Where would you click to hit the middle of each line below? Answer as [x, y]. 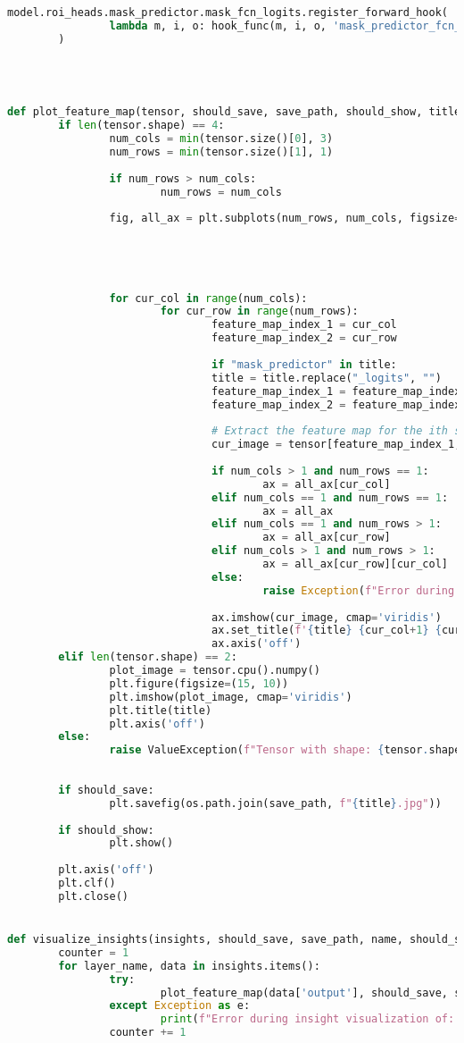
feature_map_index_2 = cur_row [304, 338]
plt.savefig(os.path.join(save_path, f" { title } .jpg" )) [275, 803]
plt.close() [94, 896]
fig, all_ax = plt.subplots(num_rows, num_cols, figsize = [285, 219]
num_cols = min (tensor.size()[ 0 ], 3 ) [221, 139]
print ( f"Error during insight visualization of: [307, 1019]
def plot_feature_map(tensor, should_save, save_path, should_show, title [234, 112]
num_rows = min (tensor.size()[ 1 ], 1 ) [221, 151]
